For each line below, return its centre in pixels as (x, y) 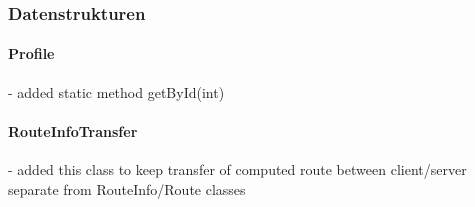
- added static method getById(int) (116, 91)
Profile (31, 53)
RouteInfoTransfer (73, 130)
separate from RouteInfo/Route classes (127, 188)
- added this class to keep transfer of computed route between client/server (237, 169)
